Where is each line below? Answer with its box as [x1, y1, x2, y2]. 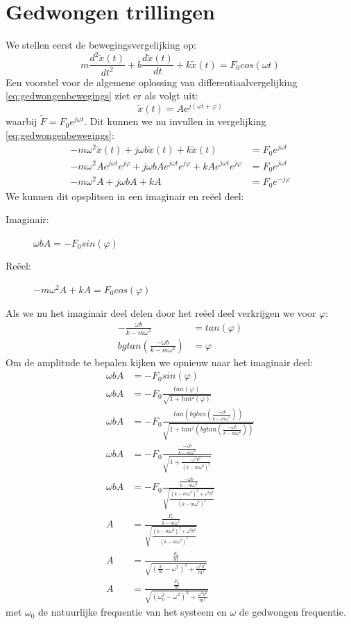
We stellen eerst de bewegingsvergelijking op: [6, 38, 196, 52]
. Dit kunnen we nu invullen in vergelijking [84, 114, 266, 129]
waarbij [6, 114, 37, 129]
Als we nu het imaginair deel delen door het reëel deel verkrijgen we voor [6, 305, 316, 320]
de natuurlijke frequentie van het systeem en [38, 605, 227, 619]
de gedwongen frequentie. [239, 605, 346, 619]
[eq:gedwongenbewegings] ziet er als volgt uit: [6, 88, 198, 103]
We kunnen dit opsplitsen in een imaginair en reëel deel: [6, 188, 244, 203]
